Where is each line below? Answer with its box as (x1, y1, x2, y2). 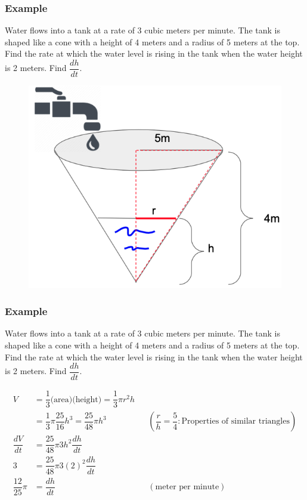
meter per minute (155, 483, 219, 491)
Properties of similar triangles (181, 417, 290, 426)
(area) (50, 395, 73, 404)
